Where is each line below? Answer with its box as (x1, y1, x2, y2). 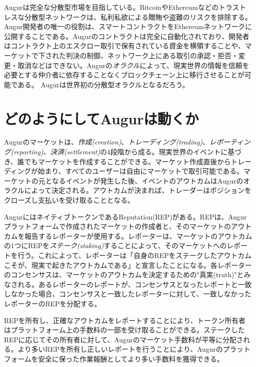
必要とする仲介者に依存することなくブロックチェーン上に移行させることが (4, 70, 245, 80)
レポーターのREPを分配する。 (4, 298, 101, 308)
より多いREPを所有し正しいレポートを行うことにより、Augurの (17, 344, 223, 354)
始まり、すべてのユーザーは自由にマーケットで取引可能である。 (38, 166, 244, 176)
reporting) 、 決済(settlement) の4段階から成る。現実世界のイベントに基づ (13, 147, 242, 157)
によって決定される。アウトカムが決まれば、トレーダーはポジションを (24, 185, 252, 195)
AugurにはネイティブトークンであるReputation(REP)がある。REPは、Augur (4, 211, 247, 221)
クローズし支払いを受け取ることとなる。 (4, 195, 134, 205)
